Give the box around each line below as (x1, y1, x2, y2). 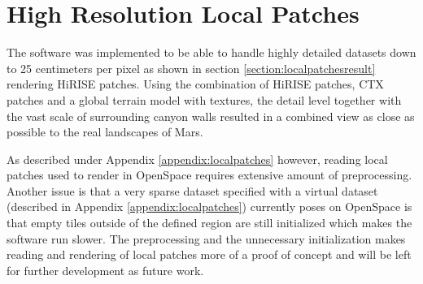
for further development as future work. (7, 261, 204, 278)
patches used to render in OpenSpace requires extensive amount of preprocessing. (7, 166, 412, 183)
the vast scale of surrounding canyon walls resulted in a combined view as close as (7, 107, 415, 124)
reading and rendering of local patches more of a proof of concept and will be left (7, 246, 412, 263)
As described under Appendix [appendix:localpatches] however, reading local (7, 150, 388, 167)
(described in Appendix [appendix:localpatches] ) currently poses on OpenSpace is (7, 198, 412, 215)
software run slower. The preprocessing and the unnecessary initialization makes (7, 230, 406, 247)
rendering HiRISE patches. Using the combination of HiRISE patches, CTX (7, 75, 384, 93)
